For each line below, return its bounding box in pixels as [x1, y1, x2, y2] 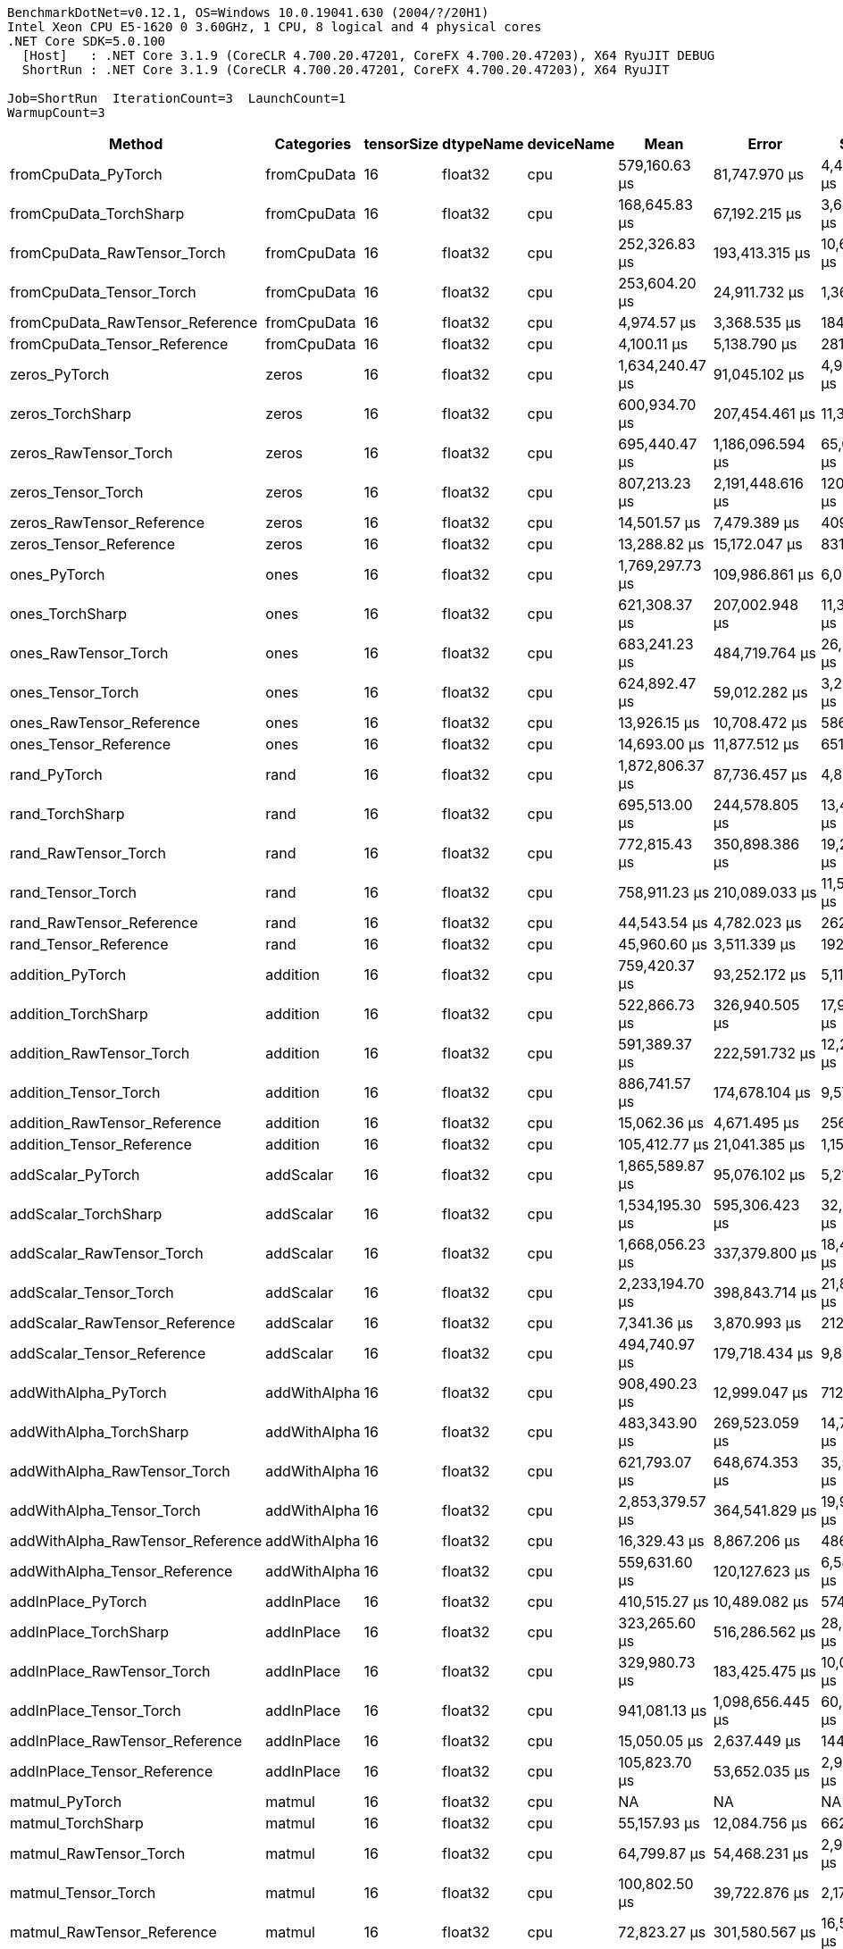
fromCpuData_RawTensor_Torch [10, 244, 226, 262]
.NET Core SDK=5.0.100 [7, 34, 166, 48]
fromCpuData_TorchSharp [10, 205, 185, 222]
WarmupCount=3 [7, 105, 105, 120]
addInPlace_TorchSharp [10, 1623, 170, 1641]
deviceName [527, 135, 615, 153]
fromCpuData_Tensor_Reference [10, 335, 229, 353]
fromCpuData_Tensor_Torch [10, 283, 196, 301]
